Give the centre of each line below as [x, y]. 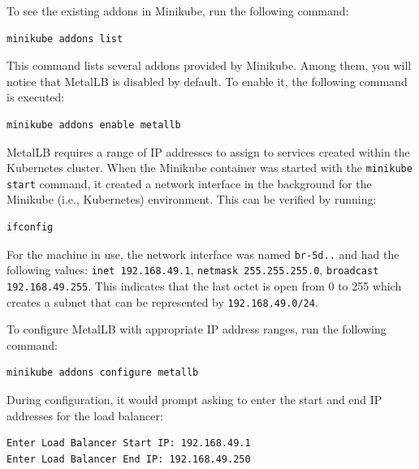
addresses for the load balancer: [85, 415]
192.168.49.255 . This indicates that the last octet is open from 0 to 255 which [204, 285]
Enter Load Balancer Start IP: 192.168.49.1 [129, 443]
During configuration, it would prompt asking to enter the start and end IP [194, 400]
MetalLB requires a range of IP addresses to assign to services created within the [208, 151]
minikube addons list [65, 39]
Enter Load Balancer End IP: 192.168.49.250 [129, 459]
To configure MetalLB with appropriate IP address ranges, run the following [197, 329]
